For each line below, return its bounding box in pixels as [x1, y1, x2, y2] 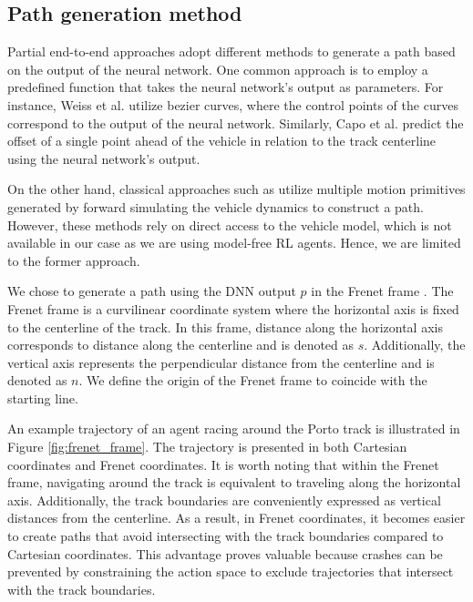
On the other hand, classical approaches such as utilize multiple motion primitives [7, 179, 466, 199]
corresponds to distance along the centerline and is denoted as [7, 335, 355, 354]
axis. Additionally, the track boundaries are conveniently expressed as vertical [7, 490, 441, 509]
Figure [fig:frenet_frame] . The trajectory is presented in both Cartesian [7, 437, 407, 456]
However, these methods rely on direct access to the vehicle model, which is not [7, 215, 452, 234]
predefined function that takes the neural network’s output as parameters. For [7, 77, 444, 97]
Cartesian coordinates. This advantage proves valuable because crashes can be [7, 544, 443, 563]
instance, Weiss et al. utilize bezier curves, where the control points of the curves [7, 95, 458, 114]
